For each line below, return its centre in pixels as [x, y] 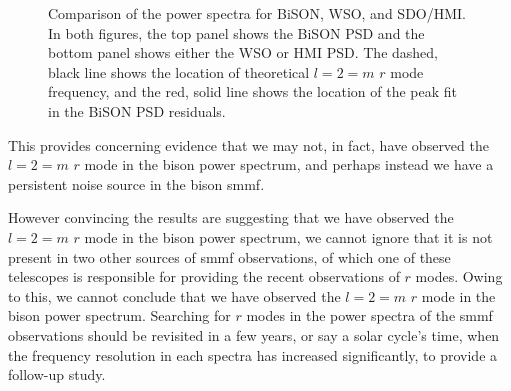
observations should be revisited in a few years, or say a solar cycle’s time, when [254, 334]
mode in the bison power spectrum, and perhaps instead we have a [289, 164]
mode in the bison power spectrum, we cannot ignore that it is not [288, 236]
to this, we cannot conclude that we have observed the [174, 295]
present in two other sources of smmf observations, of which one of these [229, 256]
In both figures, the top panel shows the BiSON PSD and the [236, 32]
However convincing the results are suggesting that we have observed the [231, 217]
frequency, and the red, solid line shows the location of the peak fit [253, 91]
